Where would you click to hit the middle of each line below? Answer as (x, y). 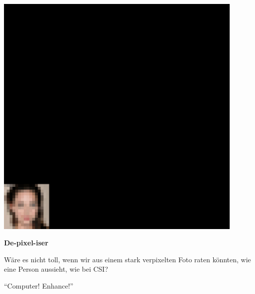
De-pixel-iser (26, 243)
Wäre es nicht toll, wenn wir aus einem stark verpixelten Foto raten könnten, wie (127, 259)
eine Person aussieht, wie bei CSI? (56, 269)
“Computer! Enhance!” (39, 285)
